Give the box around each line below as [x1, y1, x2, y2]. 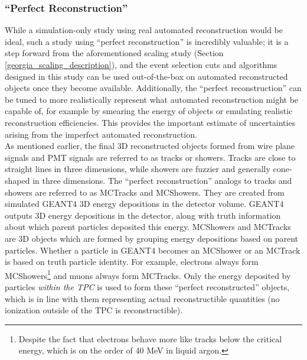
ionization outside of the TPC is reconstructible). [5, 304, 183, 316]
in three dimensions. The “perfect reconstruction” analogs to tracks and [32, 174, 292, 186]
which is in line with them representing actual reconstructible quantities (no [5, 292, 280, 304]
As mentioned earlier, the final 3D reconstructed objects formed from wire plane [5, 140, 295, 152]
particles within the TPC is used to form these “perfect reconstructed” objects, [5, 280, 290, 293]
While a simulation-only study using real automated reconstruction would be [5, 24, 283, 36]
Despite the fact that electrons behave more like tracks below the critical [18, 332, 282, 345]
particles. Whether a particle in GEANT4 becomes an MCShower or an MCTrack [5, 244, 301, 256]
